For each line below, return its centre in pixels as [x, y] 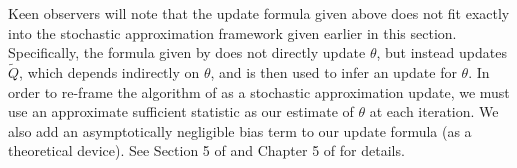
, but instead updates [441, 52]
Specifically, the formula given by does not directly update [187, 52]
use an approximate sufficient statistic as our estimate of [181, 111]
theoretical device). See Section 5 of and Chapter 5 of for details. [206, 150]
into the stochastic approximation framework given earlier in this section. [232, 32]
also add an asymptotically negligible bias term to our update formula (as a [240, 130]
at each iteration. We [434, 111]
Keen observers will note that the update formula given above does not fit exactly [259, 13]
